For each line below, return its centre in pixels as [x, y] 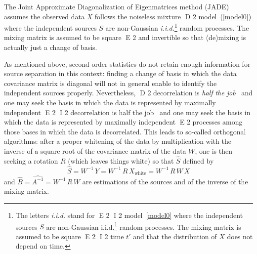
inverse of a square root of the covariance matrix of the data [95, 150]
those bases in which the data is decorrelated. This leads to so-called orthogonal [125, 131]
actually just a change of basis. [51, 47]
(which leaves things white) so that [121, 160]
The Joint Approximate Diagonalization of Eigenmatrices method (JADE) [117, 6]
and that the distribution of [175, 236]
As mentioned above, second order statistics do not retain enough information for [127, 63]
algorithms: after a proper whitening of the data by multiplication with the [118, 141]
